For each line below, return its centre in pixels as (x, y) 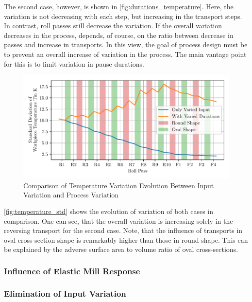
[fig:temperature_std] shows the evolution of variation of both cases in (109, 211)
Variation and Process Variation (71, 195)
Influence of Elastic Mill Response (72, 271)
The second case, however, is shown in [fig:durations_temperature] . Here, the (119, 6)
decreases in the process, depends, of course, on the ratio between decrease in (119, 35)
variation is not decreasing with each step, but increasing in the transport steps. (123, 16)
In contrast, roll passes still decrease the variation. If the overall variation (113, 26)
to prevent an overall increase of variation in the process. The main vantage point (125, 54)
